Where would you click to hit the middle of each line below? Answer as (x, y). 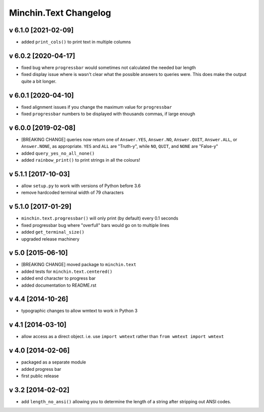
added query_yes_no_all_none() (58, 153)
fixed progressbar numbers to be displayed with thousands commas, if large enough (108, 114)
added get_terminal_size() (53, 232)
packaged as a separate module (54, 362)
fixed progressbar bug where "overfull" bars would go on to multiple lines (95, 225)
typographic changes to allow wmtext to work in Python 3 (79, 311)
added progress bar (41, 369)
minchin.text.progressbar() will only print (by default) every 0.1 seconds (100, 218)
